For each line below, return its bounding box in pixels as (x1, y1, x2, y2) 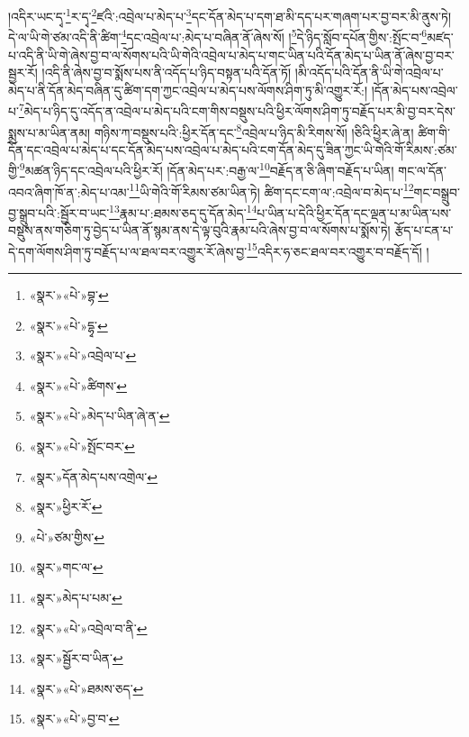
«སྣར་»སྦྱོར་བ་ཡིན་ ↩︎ (29, 649, 123, 668)
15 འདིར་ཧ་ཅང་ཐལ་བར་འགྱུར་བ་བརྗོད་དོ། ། (247, 239, 429, 260)
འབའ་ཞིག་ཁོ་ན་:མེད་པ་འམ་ (8, 182, 130, 201)
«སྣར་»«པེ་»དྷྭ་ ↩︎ (29, 315, 108, 334)
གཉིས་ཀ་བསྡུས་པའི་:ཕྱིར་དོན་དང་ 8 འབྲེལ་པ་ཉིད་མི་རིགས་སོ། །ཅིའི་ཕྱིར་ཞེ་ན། (94, 120, 414, 141)
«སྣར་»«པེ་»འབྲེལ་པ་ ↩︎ (29, 346, 137, 365)
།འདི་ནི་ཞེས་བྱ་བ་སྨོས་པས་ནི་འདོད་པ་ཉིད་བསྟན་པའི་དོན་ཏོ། (41, 63, 292, 82)
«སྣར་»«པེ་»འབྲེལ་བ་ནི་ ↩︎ (29, 618, 148, 637)
